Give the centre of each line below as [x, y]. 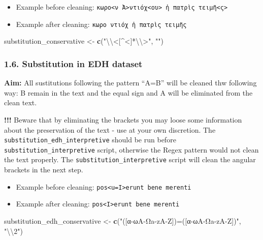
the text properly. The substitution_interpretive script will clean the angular [130, 159]
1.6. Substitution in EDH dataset [73, 63]
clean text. [21, 102]
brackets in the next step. [44, 170]
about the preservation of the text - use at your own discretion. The [110, 129]
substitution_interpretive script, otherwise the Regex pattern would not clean [131, 149]
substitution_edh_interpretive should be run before [90, 140]
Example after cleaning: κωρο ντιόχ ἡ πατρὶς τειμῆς [101, 24]
